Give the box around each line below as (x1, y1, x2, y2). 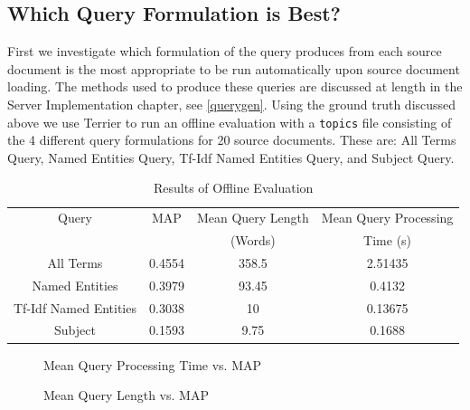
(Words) (230, 231, 276, 250)
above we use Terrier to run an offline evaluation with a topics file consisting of (7, 112, 452, 131)
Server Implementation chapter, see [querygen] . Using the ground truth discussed (7, 94, 456, 113)
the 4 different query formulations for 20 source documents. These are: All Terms (7, 130, 456, 149)
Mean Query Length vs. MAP (43, 386, 209, 405)
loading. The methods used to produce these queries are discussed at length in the (7, 77, 463, 96)
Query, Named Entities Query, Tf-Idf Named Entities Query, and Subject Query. (7, 148, 455, 167)
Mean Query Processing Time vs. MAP (43, 355, 262, 374)
